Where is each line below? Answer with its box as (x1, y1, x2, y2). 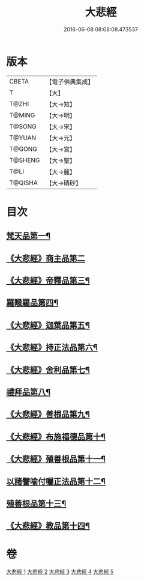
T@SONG (9, 122, 37, 130)
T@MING (9, 111, 35, 119)
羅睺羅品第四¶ (6, 298, 59, 308)
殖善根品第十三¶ (6, 498, 67, 508)
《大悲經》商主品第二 (6, 253, 85, 263)
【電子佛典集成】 (46, 78, 94, 86)
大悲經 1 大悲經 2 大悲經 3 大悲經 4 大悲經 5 (6, 568, 114, 576)
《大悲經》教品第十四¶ (6, 521, 90, 531)
